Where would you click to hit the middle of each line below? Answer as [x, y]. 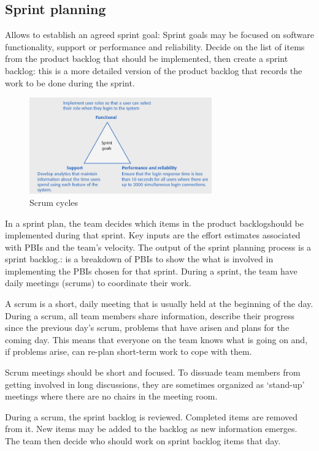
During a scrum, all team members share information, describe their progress [150, 315]
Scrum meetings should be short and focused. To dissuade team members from [153, 372]
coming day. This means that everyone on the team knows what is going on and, [156, 339]
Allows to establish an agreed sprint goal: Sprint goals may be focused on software [159, 35]
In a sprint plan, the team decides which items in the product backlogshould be [154, 223]
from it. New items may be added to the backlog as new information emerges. [151, 429]
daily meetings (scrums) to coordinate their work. [98, 283]
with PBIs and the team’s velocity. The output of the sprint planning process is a [158, 247]
